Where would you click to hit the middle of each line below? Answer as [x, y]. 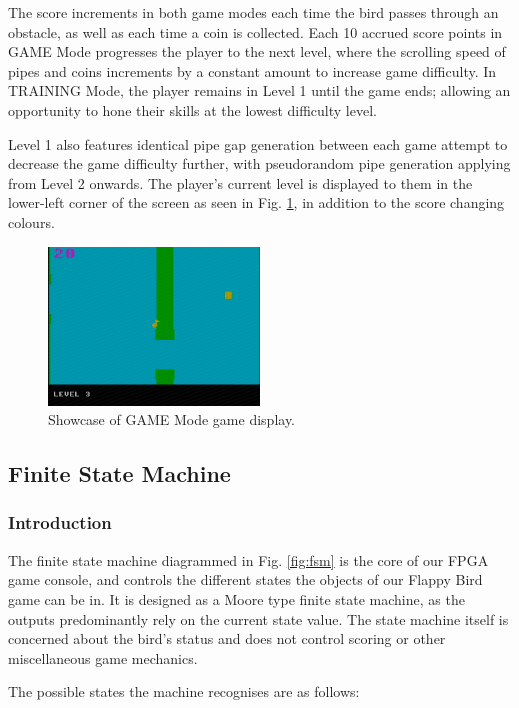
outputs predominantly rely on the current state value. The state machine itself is [258, 618]
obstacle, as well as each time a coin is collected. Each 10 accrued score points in [255, 31]
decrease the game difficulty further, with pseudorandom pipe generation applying [259, 163]
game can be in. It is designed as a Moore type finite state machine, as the [236, 598]
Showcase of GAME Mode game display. [172, 419]
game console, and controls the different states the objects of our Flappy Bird [245, 579]
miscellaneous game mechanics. [103, 657]
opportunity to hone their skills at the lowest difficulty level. [192, 109]
